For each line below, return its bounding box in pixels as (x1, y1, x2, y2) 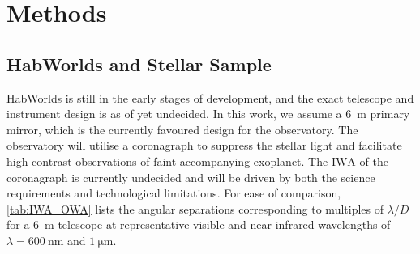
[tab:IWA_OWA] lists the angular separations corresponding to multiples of (6, 200, 384, 217)
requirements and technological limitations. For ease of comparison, (6, 184, 341, 201)
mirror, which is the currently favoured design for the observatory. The (6, 121, 358, 138)
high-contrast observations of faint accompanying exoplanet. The (6, 152, 328, 169)
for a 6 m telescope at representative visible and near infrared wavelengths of (6, 216, 391, 233)
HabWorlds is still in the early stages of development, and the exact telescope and (6, 89, 414, 106)
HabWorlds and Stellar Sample (6, 51, 272, 76)
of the (359, 152, 388, 169)
